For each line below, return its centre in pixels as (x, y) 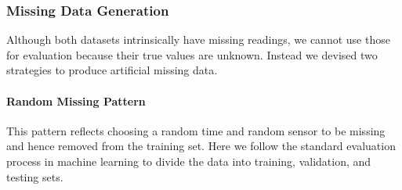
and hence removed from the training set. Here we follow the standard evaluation (201, 146)
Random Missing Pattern (76, 100)
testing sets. (35, 176)
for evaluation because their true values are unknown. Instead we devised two (192, 54)
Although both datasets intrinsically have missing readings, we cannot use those (198, 39)
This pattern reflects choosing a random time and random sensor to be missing (196, 130)
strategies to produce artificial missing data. (112, 70)
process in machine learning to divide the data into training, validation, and (189, 161)
